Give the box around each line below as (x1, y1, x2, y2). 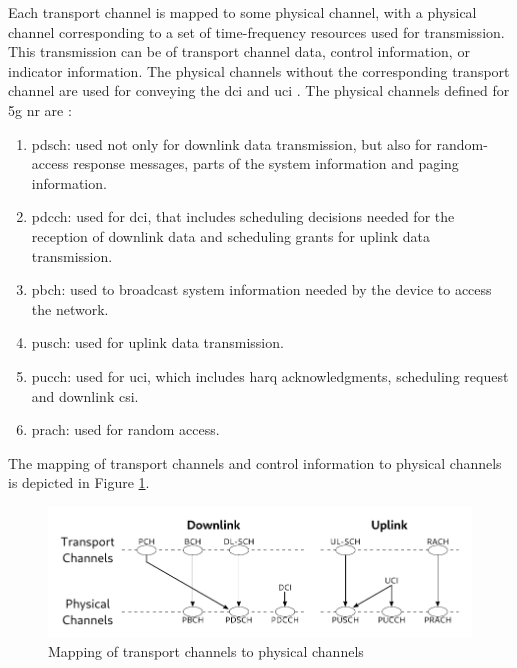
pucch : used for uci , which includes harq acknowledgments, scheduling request (31, 365, 509, 386)
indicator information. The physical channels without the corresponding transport (8, 60, 510, 81)
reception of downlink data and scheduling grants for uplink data (31, 225, 430, 246)
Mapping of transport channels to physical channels (48, 641, 364, 662)
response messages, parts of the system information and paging (73, 153, 459, 174)
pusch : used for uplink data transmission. (31, 332, 284, 353)
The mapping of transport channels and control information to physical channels (8, 452, 502, 473)
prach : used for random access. (31, 419, 220, 440)
